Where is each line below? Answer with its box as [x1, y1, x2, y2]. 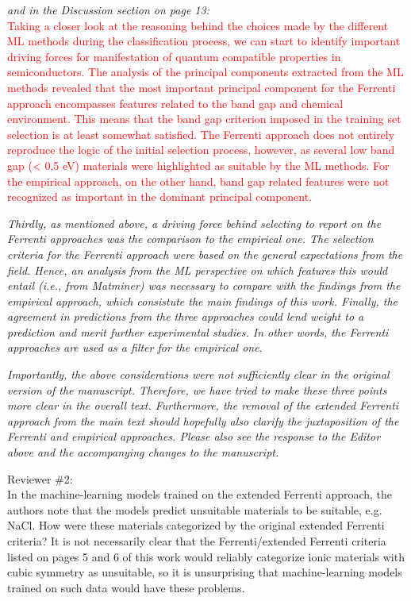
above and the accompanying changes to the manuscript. [7, 444, 279, 460]
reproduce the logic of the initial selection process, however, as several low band [7, 141, 395, 158]
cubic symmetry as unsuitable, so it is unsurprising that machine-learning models [7, 564, 402, 580]
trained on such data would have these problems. [7, 579, 245, 595]
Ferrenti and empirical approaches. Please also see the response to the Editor [7, 428, 381, 445]
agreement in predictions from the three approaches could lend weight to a [7, 308, 364, 325]
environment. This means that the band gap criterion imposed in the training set [7, 110, 401, 127]
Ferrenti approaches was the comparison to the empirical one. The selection [7, 230, 374, 247]
